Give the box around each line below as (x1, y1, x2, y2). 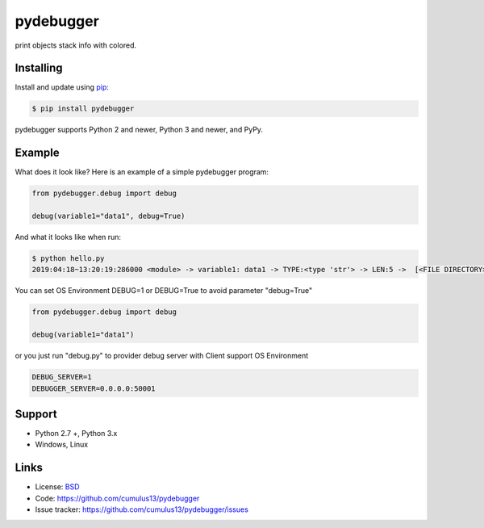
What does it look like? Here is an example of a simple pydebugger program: (15, 167, 269, 177)
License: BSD (35, 482, 80, 492)
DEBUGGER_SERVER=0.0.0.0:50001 (31, 383, 156, 393)
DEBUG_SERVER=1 (31, 372, 92, 382)
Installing (15, 61, 64, 75)
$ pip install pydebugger (31, 104, 135, 113)
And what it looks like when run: (15, 233, 121, 242)
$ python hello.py (31, 254, 105, 263)
